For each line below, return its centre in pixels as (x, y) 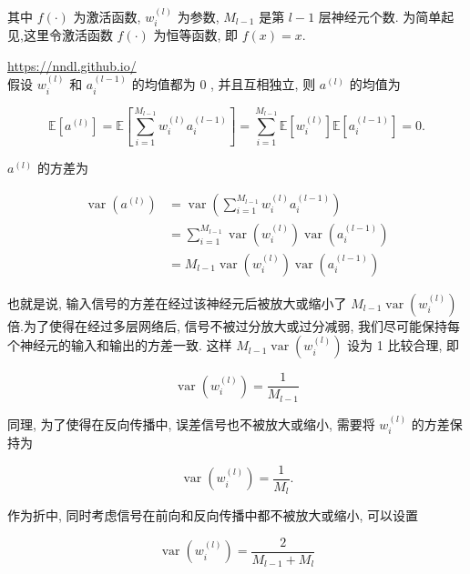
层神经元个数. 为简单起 (386, 16)
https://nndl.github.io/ (72, 65)
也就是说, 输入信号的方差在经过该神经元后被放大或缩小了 (177, 302)
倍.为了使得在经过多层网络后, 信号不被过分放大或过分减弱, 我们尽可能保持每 (234, 325)
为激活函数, (107, 16)
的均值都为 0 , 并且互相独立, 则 (224, 84)
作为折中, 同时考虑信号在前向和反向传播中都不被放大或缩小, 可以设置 (213, 515)
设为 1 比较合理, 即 (403, 345)
